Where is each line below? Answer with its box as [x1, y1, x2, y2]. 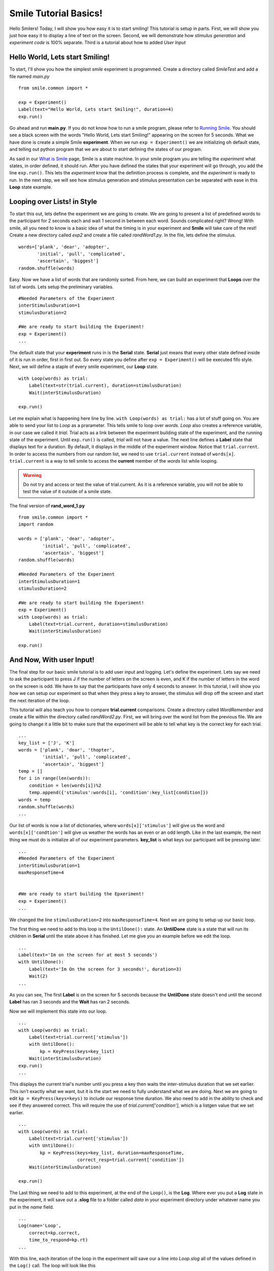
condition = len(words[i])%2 [28, 782, 101, 788]
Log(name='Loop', [18, 1223, 61, 1229]
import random [18, 522, 53, 527]
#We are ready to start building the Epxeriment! [18, 891, 145, 897]
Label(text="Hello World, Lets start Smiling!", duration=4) [18, 107, 174, 112]
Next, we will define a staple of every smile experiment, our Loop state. [9, 364, 158, 370]
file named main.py [9, 73, 50, 79]
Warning [23, 472, 42, 478]
